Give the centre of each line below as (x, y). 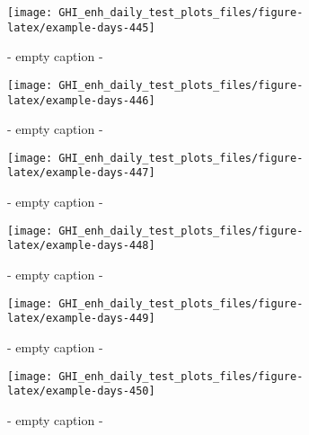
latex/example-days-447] (81, 173)
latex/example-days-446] (81, 100)
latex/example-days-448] (81, 246)
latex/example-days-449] (81, 319)
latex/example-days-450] (81, 391)
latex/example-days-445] (81, 27)
